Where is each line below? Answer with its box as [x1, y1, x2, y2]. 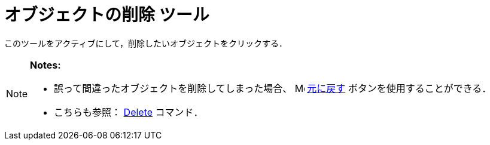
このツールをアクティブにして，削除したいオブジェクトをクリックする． [4, 38, 288, 48]
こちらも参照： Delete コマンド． [54, 106, 203, 118]
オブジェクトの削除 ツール [4, 5, 209, 25]
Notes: [30, 58, 61, 71]
